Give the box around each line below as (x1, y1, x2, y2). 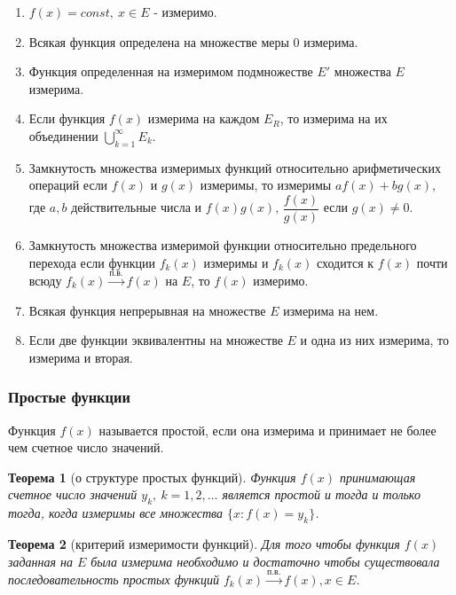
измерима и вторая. (28, 348, 133, 366)
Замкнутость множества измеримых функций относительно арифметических (28, 158, 441, 176)
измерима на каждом (147, 109, 260, 128)
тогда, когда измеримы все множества (8, 504, 224, 522)
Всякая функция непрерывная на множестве (28, 301, 266, 319)
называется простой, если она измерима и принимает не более (98, 420, 436, 439)
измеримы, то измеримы (200, 176, 332, 194)
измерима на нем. (283, 301, 379, 319)
